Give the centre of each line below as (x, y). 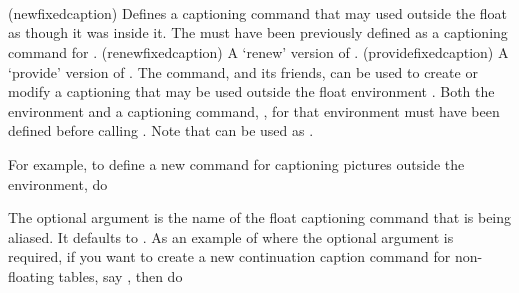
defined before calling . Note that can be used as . (161, 130)
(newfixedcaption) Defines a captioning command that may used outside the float (257, 12)
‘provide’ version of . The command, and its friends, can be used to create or (243, 71)
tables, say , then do (120, 275)
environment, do (58, 183)
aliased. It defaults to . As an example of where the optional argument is (231, 236)
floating (31, 275)
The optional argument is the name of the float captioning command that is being (260, 217)
